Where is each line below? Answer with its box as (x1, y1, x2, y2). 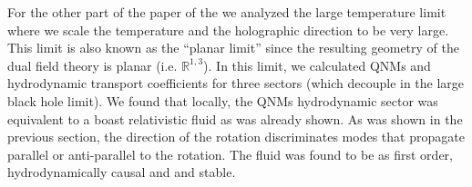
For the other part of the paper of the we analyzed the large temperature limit (7, 3, 446, 21)
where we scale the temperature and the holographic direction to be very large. (7, 20, 449, 39)
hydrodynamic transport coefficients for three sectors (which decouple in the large (7, 74, 465, 93)
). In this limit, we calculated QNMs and (203, 55, 431, 74)
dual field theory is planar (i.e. (7, 55, 178, 74)
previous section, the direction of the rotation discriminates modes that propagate (7, 127, 465, 146)
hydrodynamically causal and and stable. (7, 162, 236, 182)
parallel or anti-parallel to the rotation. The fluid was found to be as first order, (7, 144, 453, 163)
